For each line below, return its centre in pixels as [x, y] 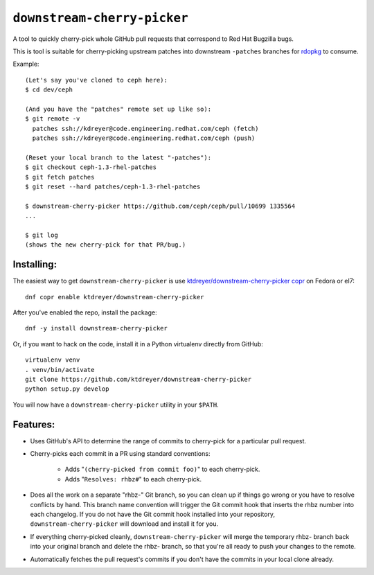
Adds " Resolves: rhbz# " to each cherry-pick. [133, 479]
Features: [34, 424]
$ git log [42, 235]
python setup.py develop [67, 389]
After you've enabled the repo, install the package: [85, 312]
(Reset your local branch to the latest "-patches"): [118, 157]
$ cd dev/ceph [49, 90]
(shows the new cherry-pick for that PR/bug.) [106, 245]
